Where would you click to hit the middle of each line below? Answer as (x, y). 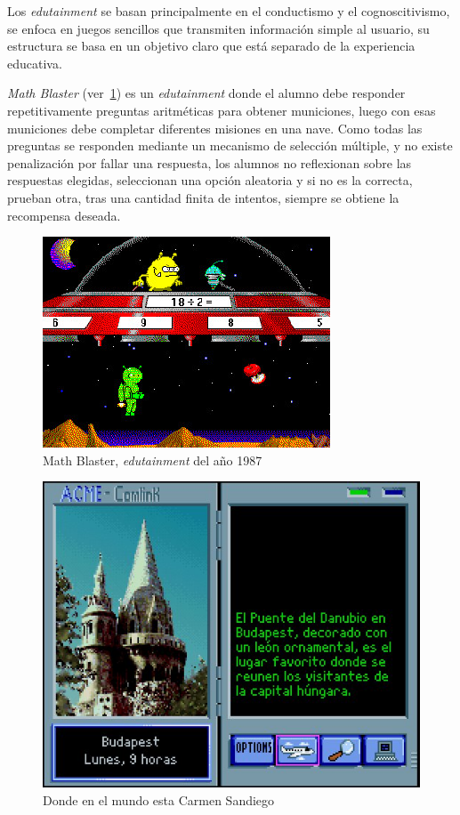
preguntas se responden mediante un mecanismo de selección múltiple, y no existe (230, 145)
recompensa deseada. (64, 215)
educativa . (35, 63)
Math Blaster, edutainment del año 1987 (153, 460)
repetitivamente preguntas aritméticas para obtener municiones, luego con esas (222, 110)
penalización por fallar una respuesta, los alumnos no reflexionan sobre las (210, 162)
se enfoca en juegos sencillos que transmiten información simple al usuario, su (218, 28)
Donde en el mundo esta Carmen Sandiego (159, 799)
